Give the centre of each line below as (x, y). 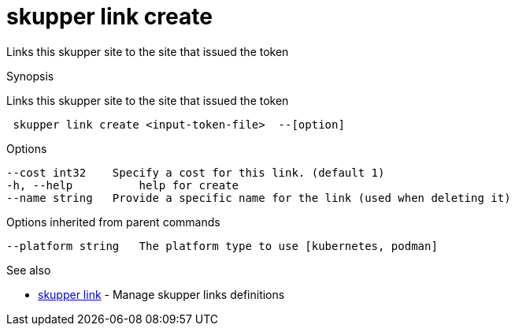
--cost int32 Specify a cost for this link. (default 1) (196, 172)
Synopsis (30, 76)
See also (29, 270)
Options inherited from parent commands (113, 222)
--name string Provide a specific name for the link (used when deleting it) (259, 198)
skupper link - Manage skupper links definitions (161, 294)
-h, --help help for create (123, 185)
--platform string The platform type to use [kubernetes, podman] (222, 246)
